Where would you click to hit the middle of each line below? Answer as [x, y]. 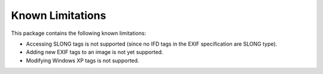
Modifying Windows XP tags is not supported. [83, 60]
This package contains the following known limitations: [79, 33]
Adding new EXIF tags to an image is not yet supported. [95, 52]
